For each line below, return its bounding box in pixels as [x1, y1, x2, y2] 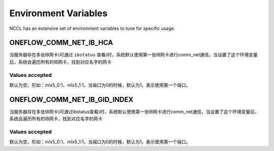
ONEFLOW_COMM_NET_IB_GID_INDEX [9, 95, 134, 104]
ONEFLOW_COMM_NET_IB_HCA [9, 39, 114, 47]
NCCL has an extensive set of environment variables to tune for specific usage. [9, 25, 175, 31]
